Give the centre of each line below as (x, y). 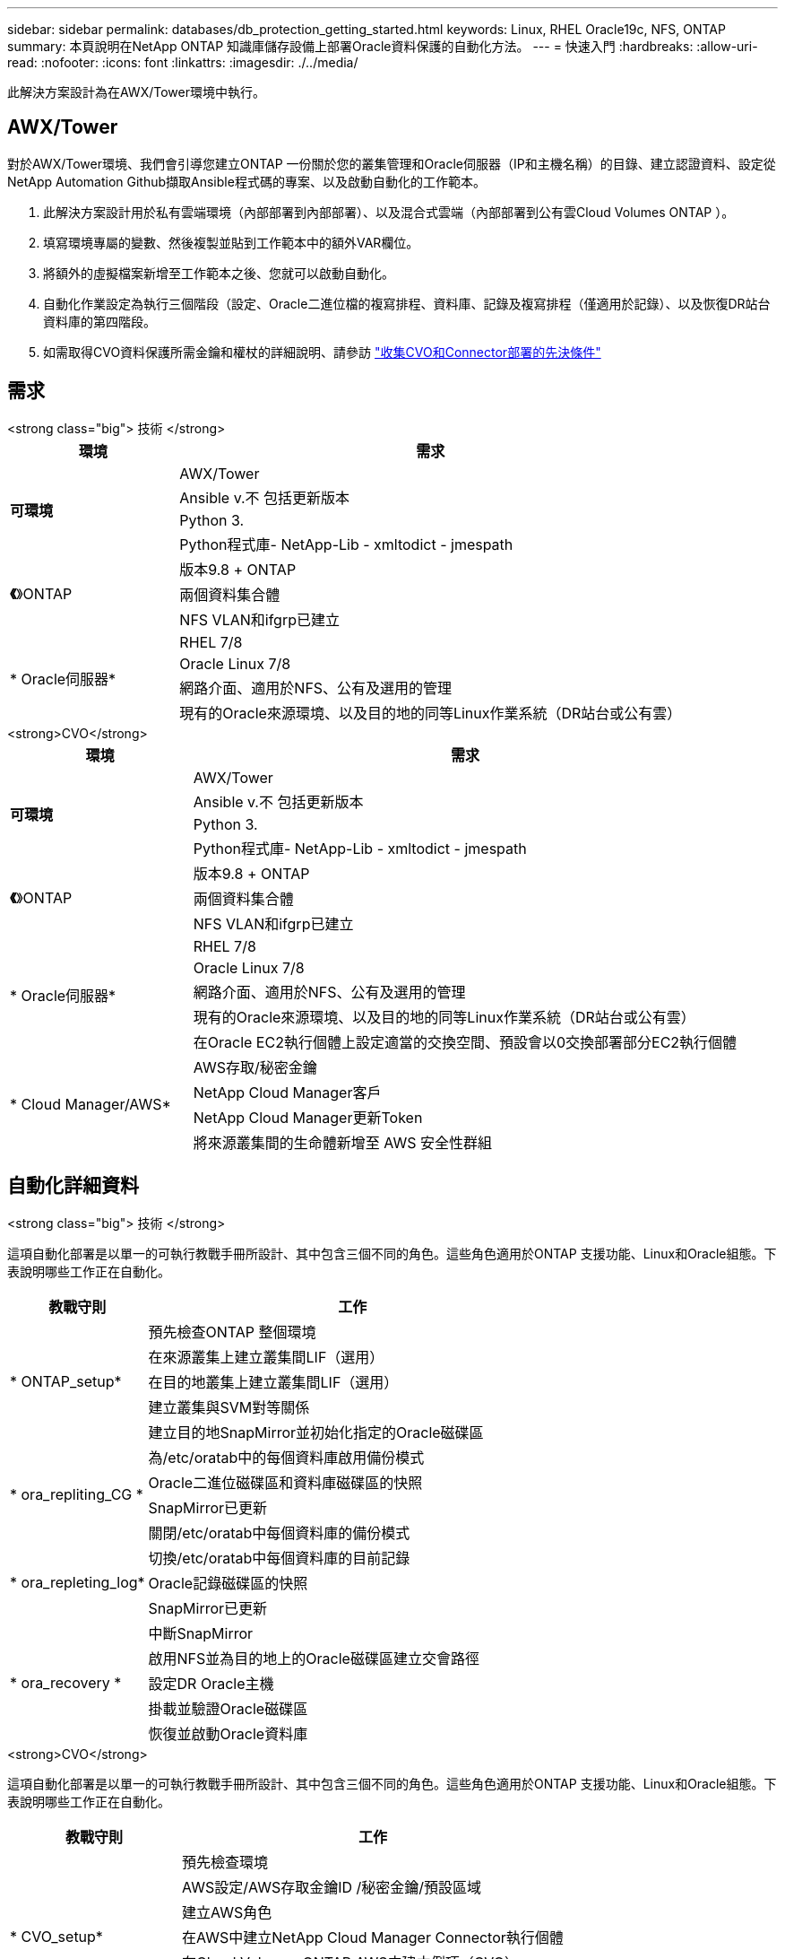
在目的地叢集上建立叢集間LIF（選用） (273, 1382)
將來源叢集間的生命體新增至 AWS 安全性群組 (342, 1142)
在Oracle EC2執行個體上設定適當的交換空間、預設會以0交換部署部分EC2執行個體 (465, 1042)
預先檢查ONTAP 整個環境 (232, 1332)
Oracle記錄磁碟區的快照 (228, 1583)
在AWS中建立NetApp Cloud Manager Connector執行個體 (373, 1937)
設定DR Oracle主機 (211, 1683)
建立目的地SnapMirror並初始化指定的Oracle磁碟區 (316, 1432)
